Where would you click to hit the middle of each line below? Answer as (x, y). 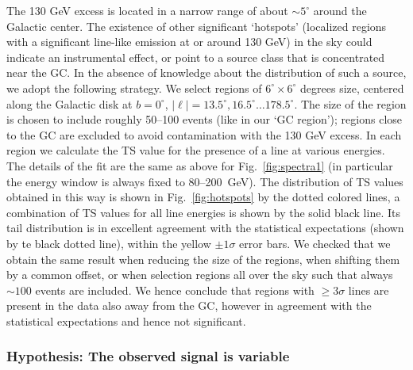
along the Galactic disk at (69, 103)
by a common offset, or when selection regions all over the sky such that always (200, 275)
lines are (369, 290)
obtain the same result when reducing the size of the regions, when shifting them (203, 259)
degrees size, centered (352, 88)
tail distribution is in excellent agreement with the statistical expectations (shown (205, 228)
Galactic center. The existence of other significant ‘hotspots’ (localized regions (197, 26)
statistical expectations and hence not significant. (126, 320)
